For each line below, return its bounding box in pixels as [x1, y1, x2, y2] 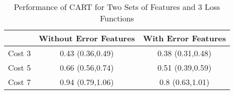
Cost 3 [8, 47, 31, 59]
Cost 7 [8, 76, 31, 88]
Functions [99, 12, 134, 24]
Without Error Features [38, 32, 135, 44]
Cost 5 [8, 62, 31, 73]
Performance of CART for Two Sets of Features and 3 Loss [13, 1, 220, 12]
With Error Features [142, 32, 226, 44]
